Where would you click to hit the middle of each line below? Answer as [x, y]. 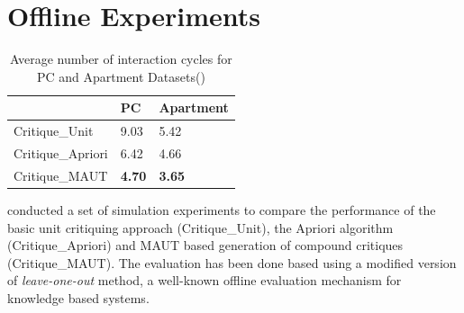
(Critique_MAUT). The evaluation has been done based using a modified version [232, 262]
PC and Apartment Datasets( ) [121, 76]
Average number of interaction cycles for [121, 59]
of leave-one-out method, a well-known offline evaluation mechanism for [205, 280]
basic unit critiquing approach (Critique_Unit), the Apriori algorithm [200, 227]
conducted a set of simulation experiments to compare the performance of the [222, 209]
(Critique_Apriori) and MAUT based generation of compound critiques [205, 245]
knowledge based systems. [78, 297]
